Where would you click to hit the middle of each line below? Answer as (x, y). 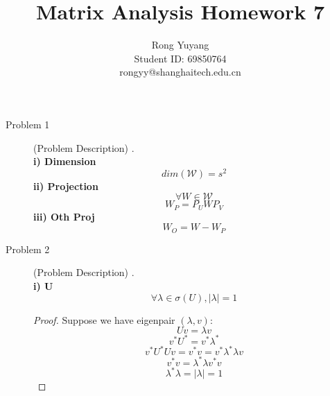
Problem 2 (28, 249)
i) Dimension (65, 161)
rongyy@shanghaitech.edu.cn (180, 72)
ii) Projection (66, 186)
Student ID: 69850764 (180, 58)
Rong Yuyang (180, 45)
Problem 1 (28, 124)
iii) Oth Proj (64, 216)
